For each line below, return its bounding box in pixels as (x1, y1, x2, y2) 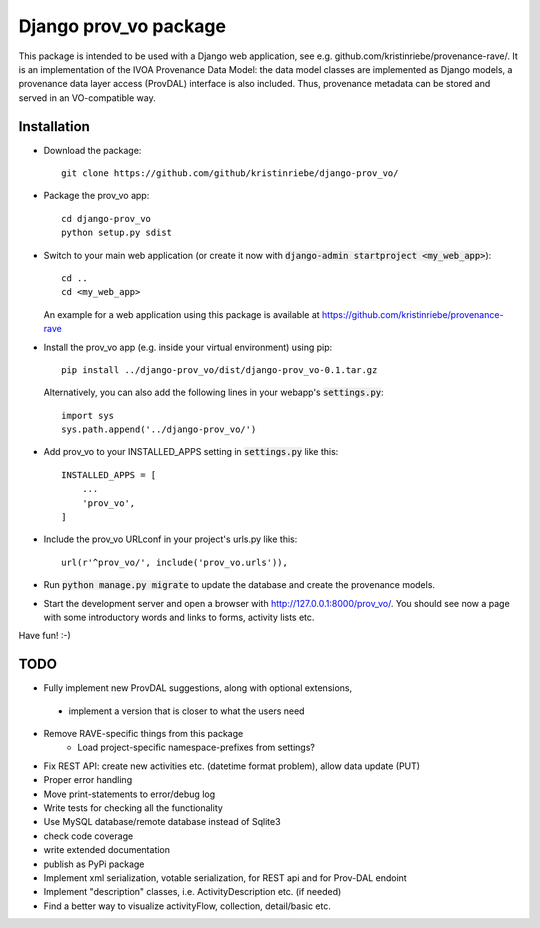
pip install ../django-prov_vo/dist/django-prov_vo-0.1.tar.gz (61, 364, 378, 375)
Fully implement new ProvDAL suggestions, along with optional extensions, (43, 682, 353, 694)
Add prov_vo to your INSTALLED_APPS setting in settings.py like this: (43, 446, 339, 458)
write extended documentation (43, 844, 170, 856)
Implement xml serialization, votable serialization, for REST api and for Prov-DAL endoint (43, 871, 407, 884)
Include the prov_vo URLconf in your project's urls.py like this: (43, 533, 298, 545)
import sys (61, 410, 115, 421)
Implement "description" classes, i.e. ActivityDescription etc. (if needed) (43, 886, 342, 898)
